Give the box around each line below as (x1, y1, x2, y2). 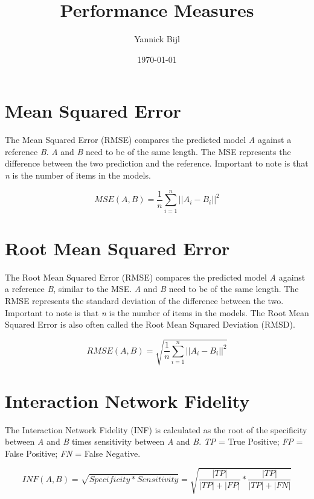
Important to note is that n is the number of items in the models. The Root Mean (5, 306, 309, 319)
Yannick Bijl (134, 33, 180, 45)
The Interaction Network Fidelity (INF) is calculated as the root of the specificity (5, 423, 307, 436)
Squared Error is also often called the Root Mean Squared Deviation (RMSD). (5, 318, 295, 331)
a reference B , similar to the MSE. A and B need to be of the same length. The (5, 282, 299, 295)
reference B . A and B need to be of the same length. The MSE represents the (5, 145, 291, 157)
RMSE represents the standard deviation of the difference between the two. (5, 294, 284, 307)
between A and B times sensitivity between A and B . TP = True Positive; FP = (5, 435, 303, 448)
